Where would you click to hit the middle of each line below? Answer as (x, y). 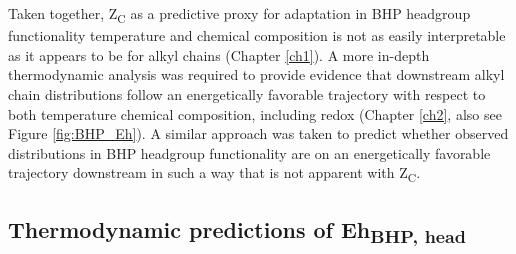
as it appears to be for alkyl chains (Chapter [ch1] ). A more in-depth (219, 54)
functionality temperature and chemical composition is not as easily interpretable (257, 35)
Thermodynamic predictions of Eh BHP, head (237, 230)
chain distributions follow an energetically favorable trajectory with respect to (247, 93)
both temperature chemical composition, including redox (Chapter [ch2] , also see (255, 113)
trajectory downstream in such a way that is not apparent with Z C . (214, 174)
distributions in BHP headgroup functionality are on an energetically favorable (249, 152)
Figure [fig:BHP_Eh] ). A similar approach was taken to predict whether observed (258, 133)
